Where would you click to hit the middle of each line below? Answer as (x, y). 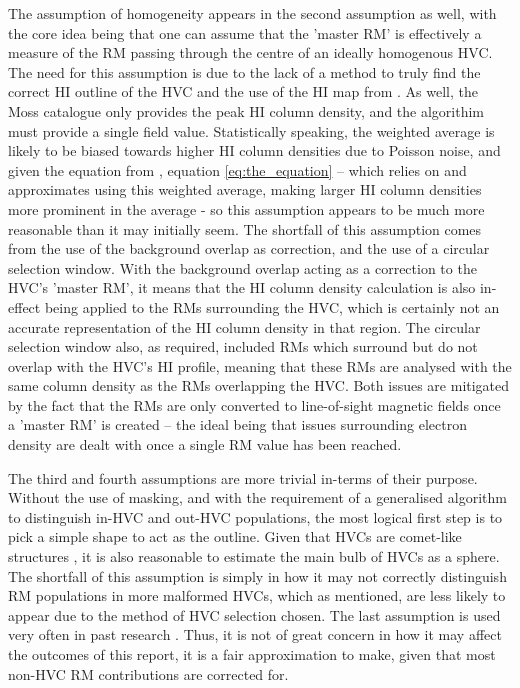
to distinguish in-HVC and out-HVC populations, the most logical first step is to (255, 516)
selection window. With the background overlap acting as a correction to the (242, 267)
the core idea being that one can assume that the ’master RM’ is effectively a (245, 32)
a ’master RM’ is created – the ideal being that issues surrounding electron (237, 424)
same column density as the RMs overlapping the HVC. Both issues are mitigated (259, 385)
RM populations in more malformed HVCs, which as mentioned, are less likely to (257, 595)
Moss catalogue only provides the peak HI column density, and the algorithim (246, 110)
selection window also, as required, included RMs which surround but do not (243, 346)
